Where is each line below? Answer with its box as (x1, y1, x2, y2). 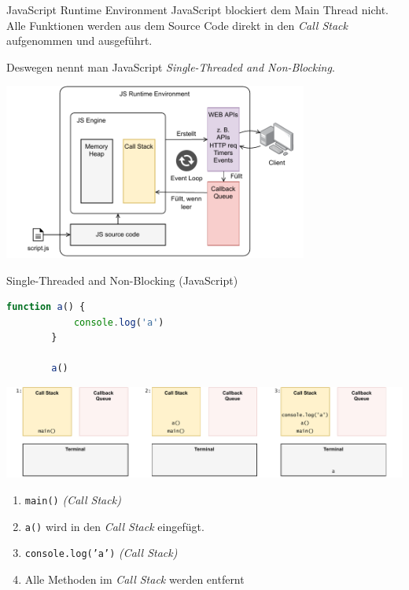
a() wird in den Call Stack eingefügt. (24, 518, 204, 534)
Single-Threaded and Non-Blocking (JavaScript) (6, 271, 238, 288)
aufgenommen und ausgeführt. (6, 32, 153, 49)
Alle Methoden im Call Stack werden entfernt (24, 570, 245, 587)
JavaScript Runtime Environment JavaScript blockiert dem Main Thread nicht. (6, 2, 389, 17)
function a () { (6, 301, 86, 313)
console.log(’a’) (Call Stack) (24, 544, 178, 561)
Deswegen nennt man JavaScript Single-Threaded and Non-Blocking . (6, 58, 335, 75)
